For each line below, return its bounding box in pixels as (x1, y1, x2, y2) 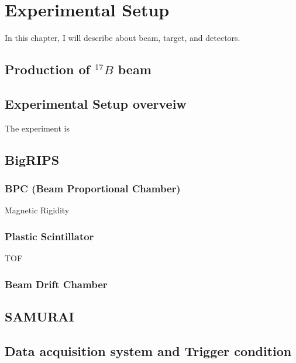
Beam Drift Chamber (5, 276, 108, 291)
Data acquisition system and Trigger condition (5, 341, 292, 359)
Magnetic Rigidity (5, 204, 70, 216)
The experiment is (5, 122, 70, 134)
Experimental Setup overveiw (5, 94, 187, 112)
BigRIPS (5, 150, 60, 168)
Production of (5, 60, 90, 78)
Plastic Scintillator (5, 229, 94, 243)
